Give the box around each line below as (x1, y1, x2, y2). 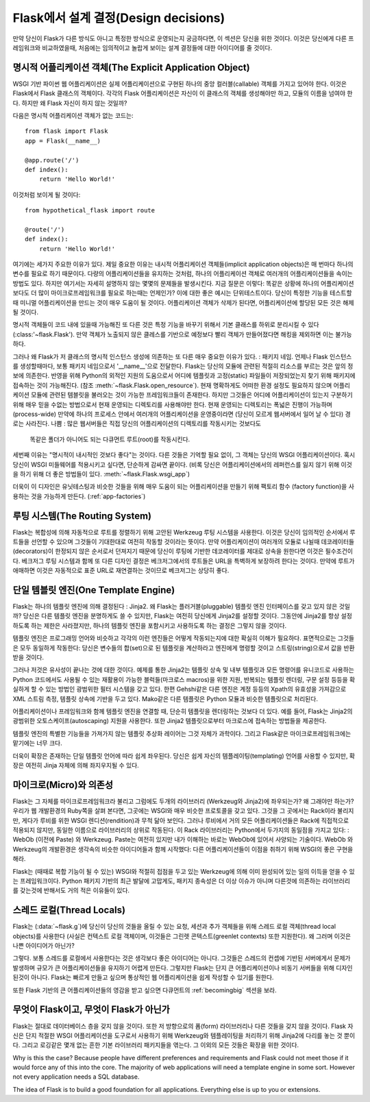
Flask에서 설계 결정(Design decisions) (12, 10, 225, 25)
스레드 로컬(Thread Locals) (12, 905, 126, 916)
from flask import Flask (25, 127, 108, 135)
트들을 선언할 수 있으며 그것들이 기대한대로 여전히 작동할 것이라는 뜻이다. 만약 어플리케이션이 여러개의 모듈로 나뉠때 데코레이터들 (12, 537, 355, 546)
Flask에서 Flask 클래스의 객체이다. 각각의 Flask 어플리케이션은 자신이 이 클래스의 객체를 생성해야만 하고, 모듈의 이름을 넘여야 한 (12, 89, 353, 97)
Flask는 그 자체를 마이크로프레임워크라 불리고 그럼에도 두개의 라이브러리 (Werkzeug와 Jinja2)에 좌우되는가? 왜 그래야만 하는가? (12, 797, 354, 805)
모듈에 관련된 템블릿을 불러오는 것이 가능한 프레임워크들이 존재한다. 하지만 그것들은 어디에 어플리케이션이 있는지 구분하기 (31, 391, 353, 399)
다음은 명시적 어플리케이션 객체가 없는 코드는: (12, 112, 134, 120)
